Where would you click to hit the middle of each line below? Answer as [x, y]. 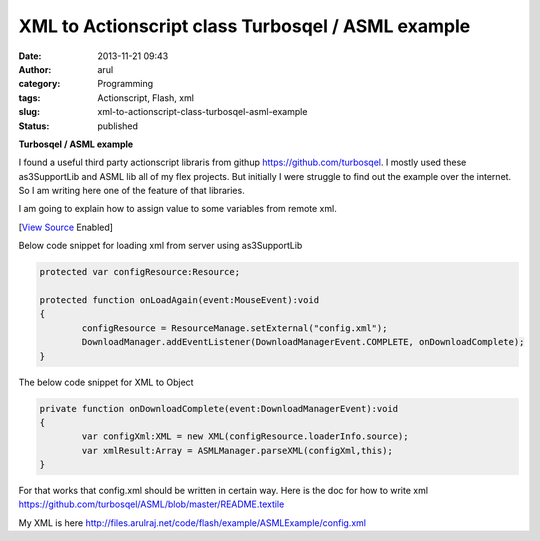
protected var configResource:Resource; [139, 272]
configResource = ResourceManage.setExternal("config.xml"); [234, 328]
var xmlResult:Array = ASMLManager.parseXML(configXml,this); [237, 450]
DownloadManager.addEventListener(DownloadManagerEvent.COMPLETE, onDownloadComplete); [303, 342]
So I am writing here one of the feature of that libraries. [131, 191]
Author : [35, 69]
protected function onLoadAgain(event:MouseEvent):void [179, 300]
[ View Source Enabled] [66, 227]
